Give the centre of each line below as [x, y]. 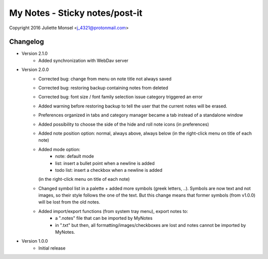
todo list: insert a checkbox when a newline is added [109, 170]
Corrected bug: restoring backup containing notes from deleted [103, 88]
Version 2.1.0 [35, 53]
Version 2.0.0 [35, 70]
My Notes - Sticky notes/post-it [76, 13]
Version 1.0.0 [35, 241]
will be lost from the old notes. [69, 202]
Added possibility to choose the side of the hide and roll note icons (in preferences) [124, 124]
